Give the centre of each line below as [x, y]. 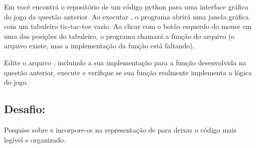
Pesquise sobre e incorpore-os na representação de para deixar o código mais [120, 129]
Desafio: [25, 109]
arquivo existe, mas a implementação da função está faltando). [99, 46]
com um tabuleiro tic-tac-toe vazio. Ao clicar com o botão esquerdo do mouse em [128, 26]
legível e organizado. [35, 139]
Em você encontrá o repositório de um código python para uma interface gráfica [126, 6]
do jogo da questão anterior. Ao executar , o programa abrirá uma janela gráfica [127, 16]
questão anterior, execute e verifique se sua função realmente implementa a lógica [128, 72]
